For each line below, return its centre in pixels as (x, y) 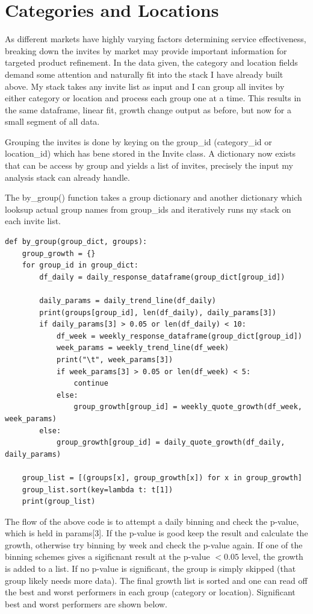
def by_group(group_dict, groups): (76, 242)
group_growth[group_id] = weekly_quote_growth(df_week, (188, 407)
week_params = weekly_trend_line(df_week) (143, 348)
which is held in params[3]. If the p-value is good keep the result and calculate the (156, 533)
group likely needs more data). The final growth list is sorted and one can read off (156, 580)
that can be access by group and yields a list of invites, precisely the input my (149, 165)
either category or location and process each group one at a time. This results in (153, 98)
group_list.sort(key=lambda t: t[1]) (98, 490)
